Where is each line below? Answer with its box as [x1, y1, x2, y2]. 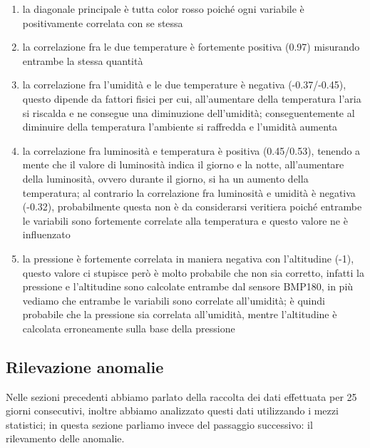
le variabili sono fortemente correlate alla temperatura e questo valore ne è [22, 213, 348, 228]
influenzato [22, 227, 71, 242]
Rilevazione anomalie [6, 355, 164, 377]
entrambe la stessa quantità [22, 53, 143, 68]
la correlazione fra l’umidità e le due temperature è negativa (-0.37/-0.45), [22, 77, 346, 92]
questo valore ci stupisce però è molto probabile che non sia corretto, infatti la [22, 265, 365, 280]
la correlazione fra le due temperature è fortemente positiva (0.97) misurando [22, 39, 360, 54]
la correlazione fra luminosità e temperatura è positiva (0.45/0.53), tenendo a [22, 143, 361, 158]
